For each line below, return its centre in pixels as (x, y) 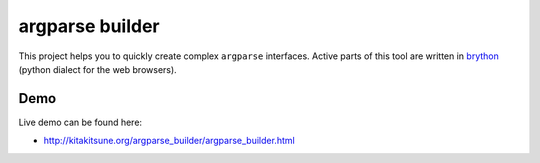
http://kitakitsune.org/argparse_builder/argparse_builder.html (169, 141)
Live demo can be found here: (80, 122)
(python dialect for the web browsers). (97, 69)
